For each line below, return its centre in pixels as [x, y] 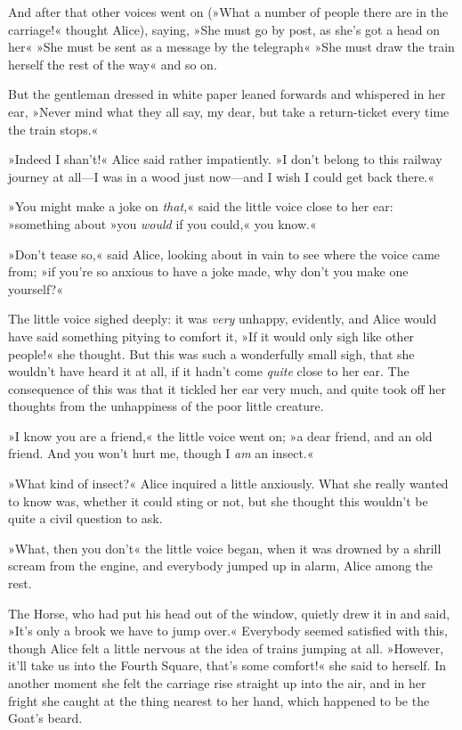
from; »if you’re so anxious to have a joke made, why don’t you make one [208, 271]
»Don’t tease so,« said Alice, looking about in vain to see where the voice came [224, 254]
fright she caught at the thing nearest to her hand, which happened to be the [219, 700]
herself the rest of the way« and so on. [113, 64]
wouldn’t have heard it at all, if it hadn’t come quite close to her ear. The [209, 371]
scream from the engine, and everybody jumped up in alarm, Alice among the [221, 566]
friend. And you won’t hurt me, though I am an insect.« [161, 453]
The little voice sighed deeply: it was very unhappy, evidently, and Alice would [223, 319]
